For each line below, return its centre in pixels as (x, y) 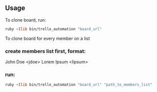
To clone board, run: (26, 20)
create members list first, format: (45, 51)
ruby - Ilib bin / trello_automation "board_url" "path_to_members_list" (79, 85)
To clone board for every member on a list (48, 38)
